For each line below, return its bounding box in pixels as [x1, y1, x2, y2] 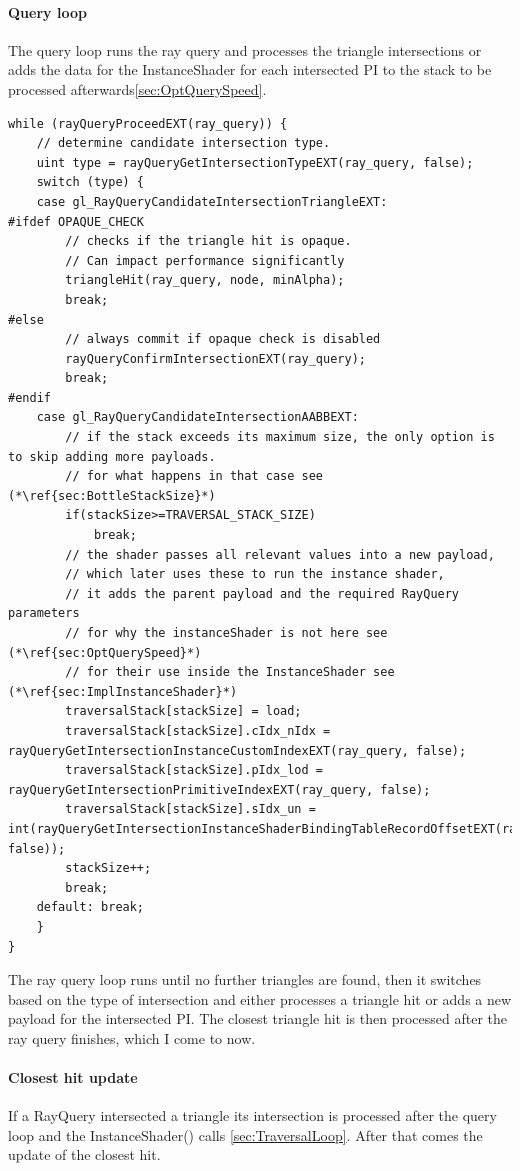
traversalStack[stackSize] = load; [65, 704, 302, 719]
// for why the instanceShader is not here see [65, 626, 388, 641]
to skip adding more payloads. [8, 449, 216, 464]
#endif [8, 390, 51, 405]
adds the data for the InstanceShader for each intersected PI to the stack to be [8, 59, 492, 80]
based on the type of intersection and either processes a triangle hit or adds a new [8, 988, 512, 1009]
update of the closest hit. [8, 1144, 161, 1165]
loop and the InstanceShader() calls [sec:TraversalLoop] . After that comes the [8, 1124, 483, 1145]
